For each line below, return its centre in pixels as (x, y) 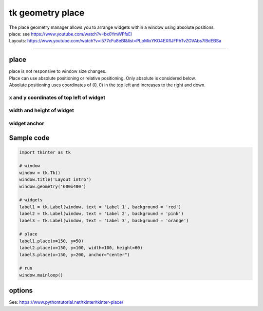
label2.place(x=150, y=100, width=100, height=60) (81, 248)
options (21, 291)
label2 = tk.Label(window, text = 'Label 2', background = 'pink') (102, 214)
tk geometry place (47, 13)
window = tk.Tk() (40, 173)
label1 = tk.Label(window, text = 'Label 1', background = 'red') (100, 207)
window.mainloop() (41, 275)
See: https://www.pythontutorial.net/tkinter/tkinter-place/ (66, 302)
